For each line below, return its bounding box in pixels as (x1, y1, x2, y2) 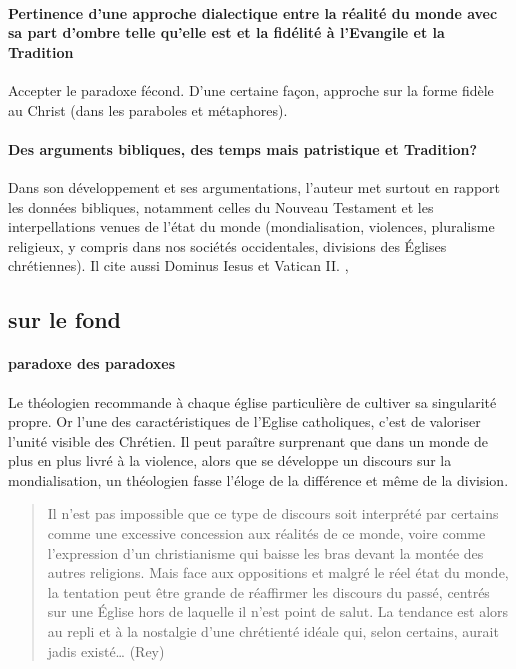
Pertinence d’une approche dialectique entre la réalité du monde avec (8, 2, 498, 23)
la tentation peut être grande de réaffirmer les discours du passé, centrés (47, 581, 490, 602)
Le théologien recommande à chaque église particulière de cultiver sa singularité (8, 391, 497, 412)
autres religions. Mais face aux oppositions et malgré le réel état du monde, (47, 562, 509, 583)
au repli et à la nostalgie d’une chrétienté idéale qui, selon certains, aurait (47, 621, 499, 642)
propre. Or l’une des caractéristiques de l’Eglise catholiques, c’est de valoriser (8, 411, 481, 432)
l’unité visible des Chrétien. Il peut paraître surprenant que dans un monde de (8, 430, 489, 451)
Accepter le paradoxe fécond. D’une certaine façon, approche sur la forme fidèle (8, 79, 494, 100)
